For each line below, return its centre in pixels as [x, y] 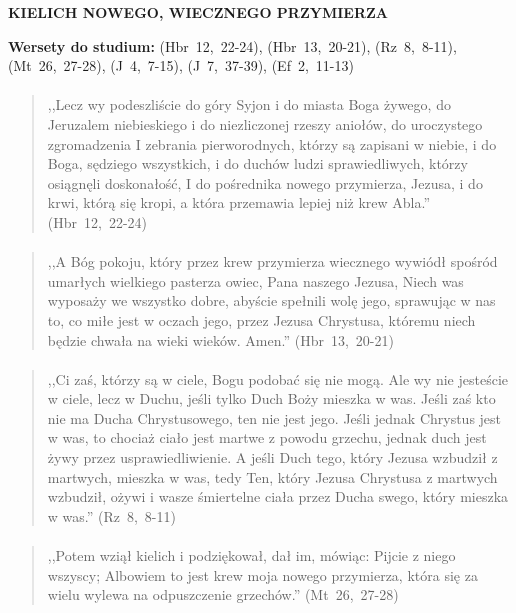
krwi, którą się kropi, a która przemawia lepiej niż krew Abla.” [238, 202]
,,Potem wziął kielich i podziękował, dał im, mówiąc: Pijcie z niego [251, 555]
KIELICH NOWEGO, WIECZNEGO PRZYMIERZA [198, 12]
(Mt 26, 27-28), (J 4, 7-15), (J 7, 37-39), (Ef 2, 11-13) [181, 65]
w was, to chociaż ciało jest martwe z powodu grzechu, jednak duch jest [267, 437]
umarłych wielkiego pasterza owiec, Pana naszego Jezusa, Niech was [255, 280]
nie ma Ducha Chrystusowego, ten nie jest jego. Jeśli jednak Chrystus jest [274, 417]
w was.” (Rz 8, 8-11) [111, 515]
